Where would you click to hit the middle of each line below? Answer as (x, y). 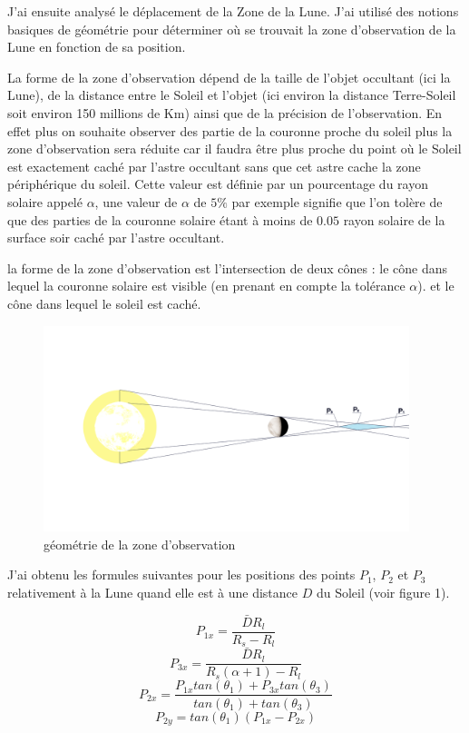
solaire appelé (45, 201)
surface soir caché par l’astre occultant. (116, 238)
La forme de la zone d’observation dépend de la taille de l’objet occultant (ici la (229, 77)
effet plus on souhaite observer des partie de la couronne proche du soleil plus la (230, 130)
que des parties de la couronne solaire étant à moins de (160, 219)
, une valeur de (136, 201)
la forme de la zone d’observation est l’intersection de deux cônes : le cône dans (228, 267)
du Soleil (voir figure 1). (383, 592)
